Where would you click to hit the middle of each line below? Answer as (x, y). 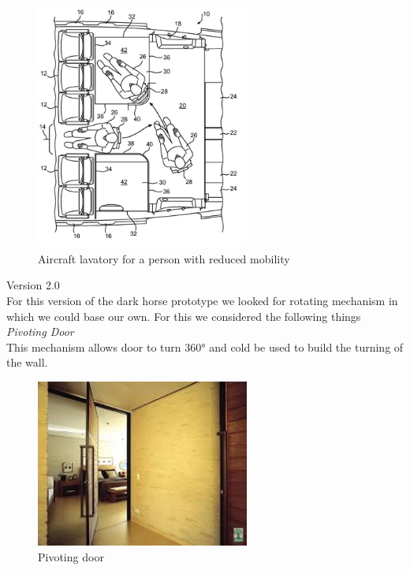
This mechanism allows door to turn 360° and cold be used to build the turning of (205, 346)
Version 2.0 (33, 285)
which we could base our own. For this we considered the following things (184, 316)
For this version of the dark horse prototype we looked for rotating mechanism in (202, 300)
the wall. (27, 362)
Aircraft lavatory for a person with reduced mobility (164, 258)
